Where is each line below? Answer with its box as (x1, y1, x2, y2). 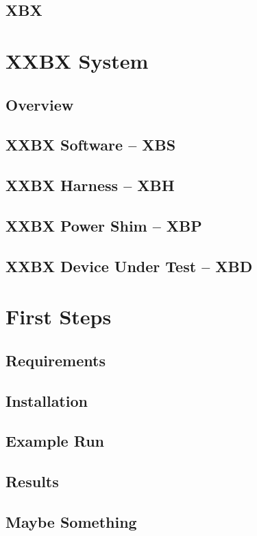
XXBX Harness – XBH (5, 175, 175, 196)
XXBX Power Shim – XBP (5, 214, 202, 236)
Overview (5, 93, 74, 115)
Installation (5, 390, 88, 411)
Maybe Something (5, 511, 137, 532)
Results (5, 471, 59, 492)
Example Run (5, 430, 104, 451)
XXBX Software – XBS (5, 134, 176, 155)
